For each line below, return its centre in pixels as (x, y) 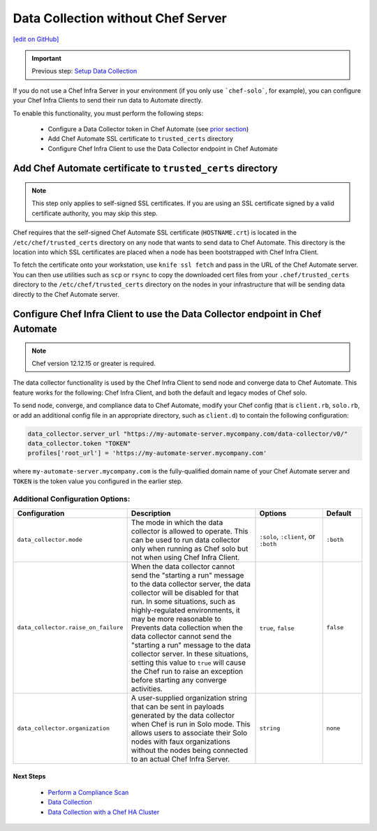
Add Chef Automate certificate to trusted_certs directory (146, 169)
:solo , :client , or (287, 536)
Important (47, 58)
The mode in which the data (177, 522)
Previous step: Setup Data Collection (84, 71)
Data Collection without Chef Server (120, 18)
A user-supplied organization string (189, 698)
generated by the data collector (183, 715)
